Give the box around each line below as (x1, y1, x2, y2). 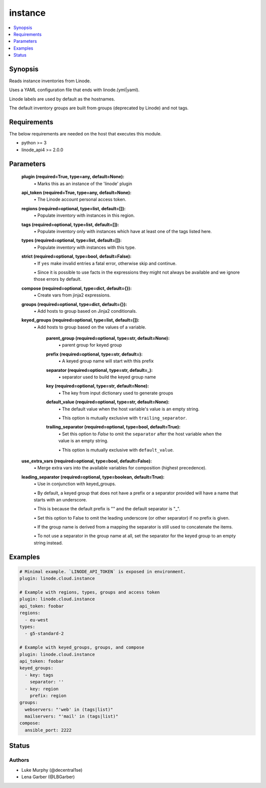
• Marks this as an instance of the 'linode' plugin (33, 180, 133, 187)
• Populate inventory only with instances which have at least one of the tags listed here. (33, 229, 212, 234)
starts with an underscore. (33, 496, 87, 502)
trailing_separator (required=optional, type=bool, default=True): (46, 424, 181, 430)
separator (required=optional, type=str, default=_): (46, 367, 153, 373)
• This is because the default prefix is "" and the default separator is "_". (33, 506, 181, 512)
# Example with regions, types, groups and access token (19, 590, 160, 595)
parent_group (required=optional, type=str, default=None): (46, 335, 170, 341)
